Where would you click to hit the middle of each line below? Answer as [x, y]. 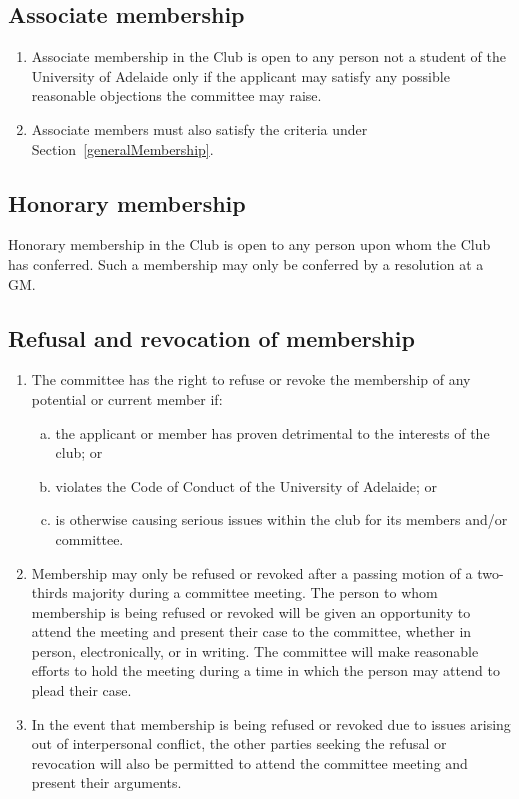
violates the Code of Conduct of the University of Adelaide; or [246, 485]
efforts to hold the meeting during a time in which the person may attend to [265, 670]
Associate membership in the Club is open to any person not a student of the [268, 56]
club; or [79, 452]
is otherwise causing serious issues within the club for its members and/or [281, 519]
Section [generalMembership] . [122, 148]
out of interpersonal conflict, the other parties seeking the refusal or [239, 743]
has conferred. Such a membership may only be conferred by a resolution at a [246, 263]
